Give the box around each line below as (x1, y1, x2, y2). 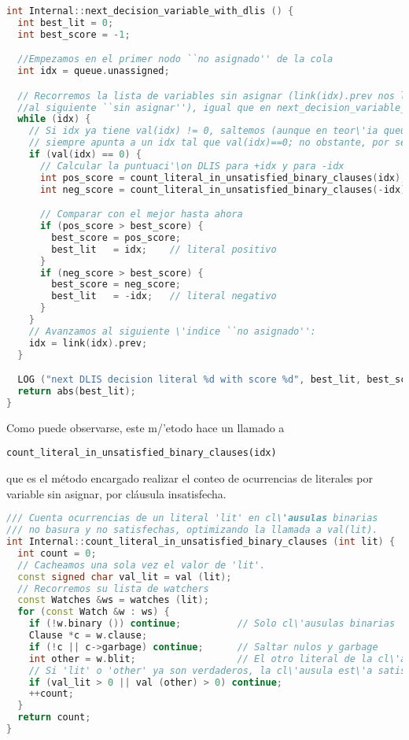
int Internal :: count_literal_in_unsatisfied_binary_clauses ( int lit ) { (6, 536, 396, 548)
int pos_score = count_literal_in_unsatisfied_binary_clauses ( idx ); (39, 172, 407, 183)
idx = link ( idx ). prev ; (28, 337, 148, 349)
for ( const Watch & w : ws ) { (17, 606, 170, 618)
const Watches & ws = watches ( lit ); (17, 594, 209, 606)
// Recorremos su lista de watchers (17, 583, 209, 594)
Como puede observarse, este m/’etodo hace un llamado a (6, 419, 285, 435)
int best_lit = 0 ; (17, 17, 114, 28)
